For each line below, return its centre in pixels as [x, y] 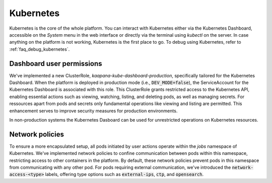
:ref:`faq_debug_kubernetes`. [40, 49]
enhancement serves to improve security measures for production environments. [93, 111]
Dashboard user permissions [56, 64]
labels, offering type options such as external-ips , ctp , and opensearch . [124, 174]
